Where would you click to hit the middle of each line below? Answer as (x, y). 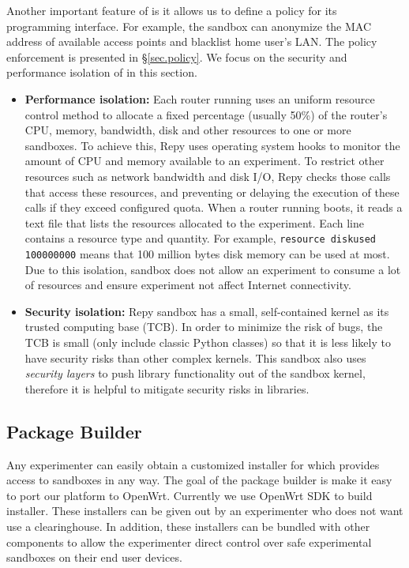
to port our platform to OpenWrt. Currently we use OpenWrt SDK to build (189, 495)
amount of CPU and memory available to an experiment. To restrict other (204, 161)
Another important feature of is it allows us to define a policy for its (172, 10)
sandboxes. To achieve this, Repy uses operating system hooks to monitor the (212, 145)
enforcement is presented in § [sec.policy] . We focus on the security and (177, 56)
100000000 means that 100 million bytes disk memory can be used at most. (207, 253)
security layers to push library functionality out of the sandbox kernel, (195, 373)
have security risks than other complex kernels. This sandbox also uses (195, 357)
